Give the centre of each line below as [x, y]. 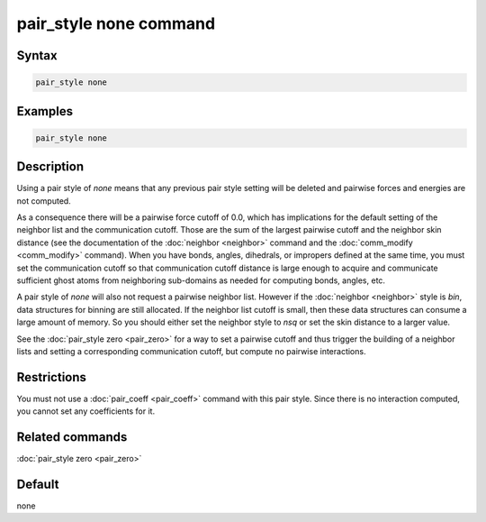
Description [50, 167]
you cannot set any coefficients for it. [86, 411]
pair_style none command [116, 23]
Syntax [37, 55]
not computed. [44, 201]
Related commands [72, 437]
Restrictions [52, 377]
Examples [45, 111]
